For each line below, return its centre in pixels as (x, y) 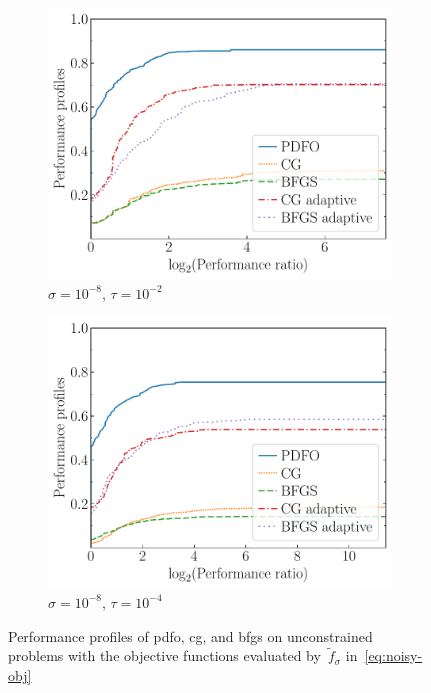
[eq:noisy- (393, 655)
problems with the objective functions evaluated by (164, 655)
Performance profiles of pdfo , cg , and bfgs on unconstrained (190, 635)
